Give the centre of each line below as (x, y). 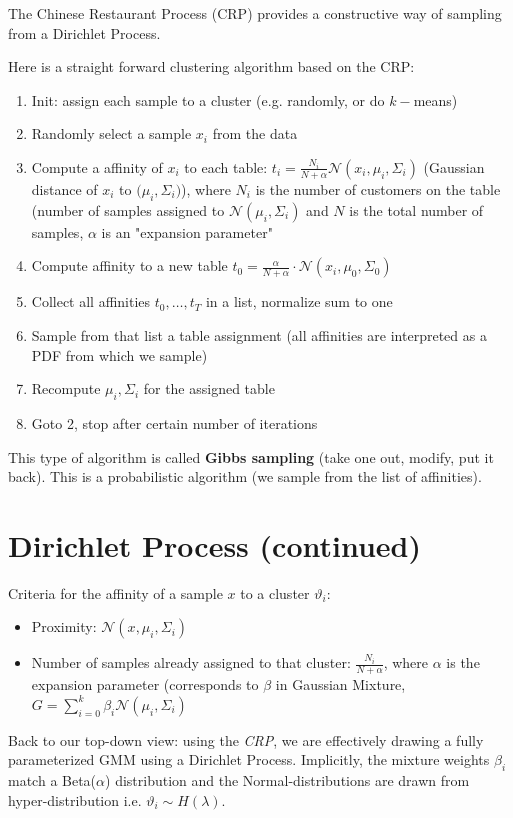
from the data (255, 133)
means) (435, 99)
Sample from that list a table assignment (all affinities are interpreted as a (259, 334)
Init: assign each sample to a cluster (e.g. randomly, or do (208, 99)
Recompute (66, 388)
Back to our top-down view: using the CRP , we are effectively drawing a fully (246, 739)
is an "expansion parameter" (187, 231)
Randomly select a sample (111, 133)
